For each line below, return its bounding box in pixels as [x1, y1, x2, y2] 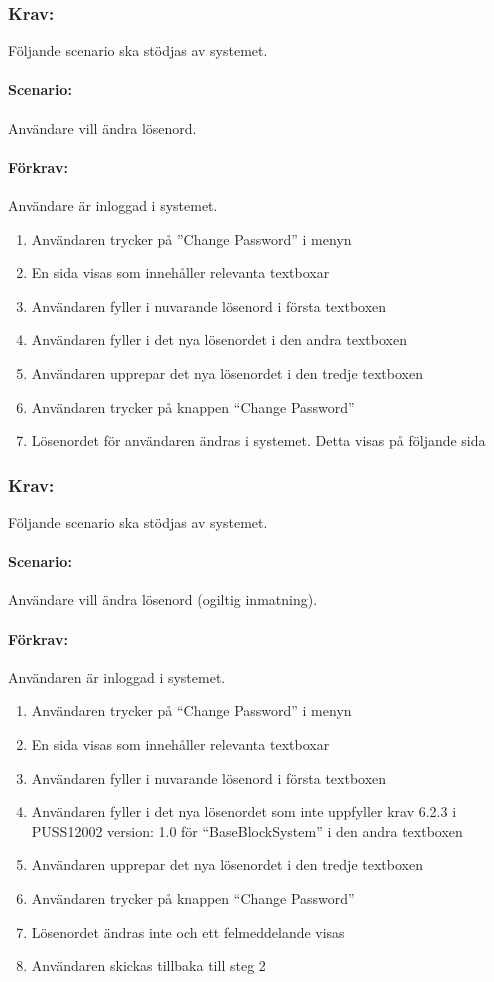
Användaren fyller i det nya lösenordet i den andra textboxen [31, 329, 407, 350]
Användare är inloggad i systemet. [8, 195, 218, 215]
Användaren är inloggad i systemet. [8, 666, 226, 687]
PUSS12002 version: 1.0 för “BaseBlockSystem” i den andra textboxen [31, 820, 463, 841]
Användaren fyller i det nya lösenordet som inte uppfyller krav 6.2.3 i [31, 801, 457, 822]
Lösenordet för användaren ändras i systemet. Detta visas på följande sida [31, 430, 486, 451]
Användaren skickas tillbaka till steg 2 [31, 955, 266, 976]
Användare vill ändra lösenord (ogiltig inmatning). [8, 589, 318, 610]
